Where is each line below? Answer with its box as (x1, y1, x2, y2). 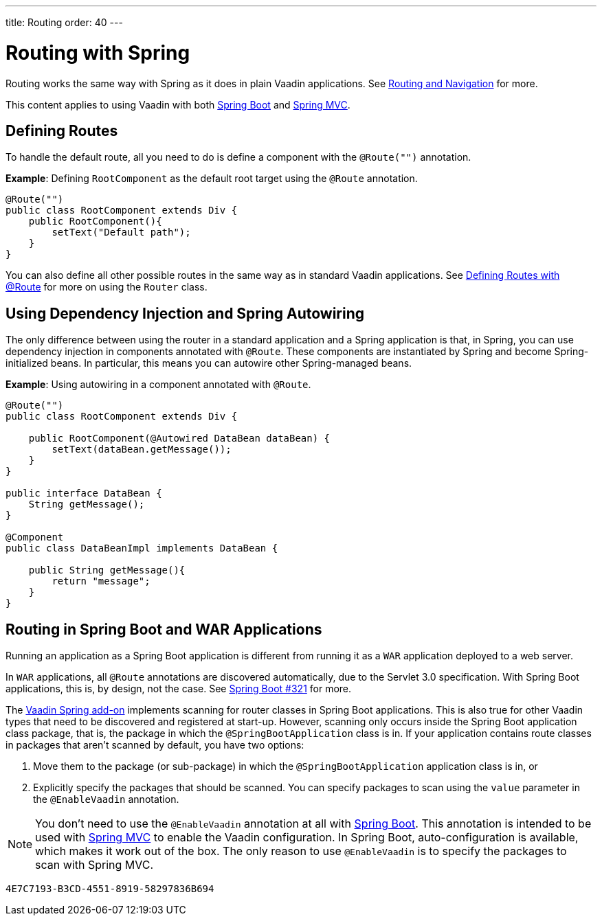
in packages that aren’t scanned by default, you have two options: (5, 739, 304, 751)
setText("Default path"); (52, 227, 191, 238)
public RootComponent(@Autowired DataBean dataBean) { (28, 433, 331, 444)
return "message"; (52, 576, 150, 587)
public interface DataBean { (5, 488, 162, 499)
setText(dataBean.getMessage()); (52, 444, 232, 455)
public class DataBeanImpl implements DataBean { (5, 543, 278, 554)
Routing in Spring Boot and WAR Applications (5, 620, 322, 638)
